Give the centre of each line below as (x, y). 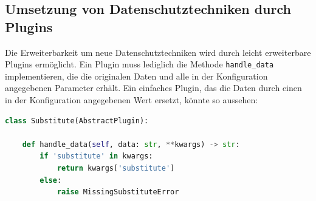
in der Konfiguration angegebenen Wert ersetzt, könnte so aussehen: (132, 100)
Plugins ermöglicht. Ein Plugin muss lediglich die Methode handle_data (139, 64)
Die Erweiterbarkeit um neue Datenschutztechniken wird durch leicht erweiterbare (158, 52)
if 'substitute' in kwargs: (96, 156)
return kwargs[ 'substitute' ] (116, 168)
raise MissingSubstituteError (118, 192)
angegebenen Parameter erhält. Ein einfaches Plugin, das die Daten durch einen (153, 88)
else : (51, 180)
